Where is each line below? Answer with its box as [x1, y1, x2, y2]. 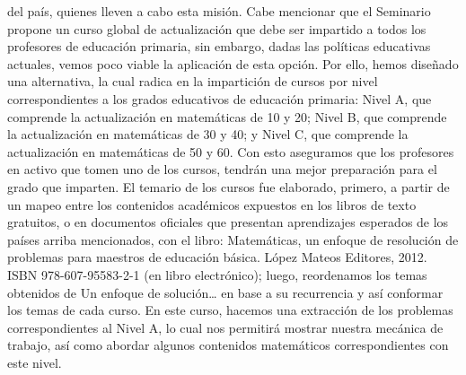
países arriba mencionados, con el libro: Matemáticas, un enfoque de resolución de [7, 230, 459, 249]
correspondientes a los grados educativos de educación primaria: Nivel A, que [7, 89, 432, 108]
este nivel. [7, 353, 62, 371]
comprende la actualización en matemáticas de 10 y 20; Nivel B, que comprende [7, 107, 447, 126]
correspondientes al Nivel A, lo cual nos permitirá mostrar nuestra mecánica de [7, 318, 444, 336]
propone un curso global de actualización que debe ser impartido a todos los [7, 19, 426, 38]
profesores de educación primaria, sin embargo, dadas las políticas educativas [7, 37, 431, 56]
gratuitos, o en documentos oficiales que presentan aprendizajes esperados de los [7, 213, 449, 231]
